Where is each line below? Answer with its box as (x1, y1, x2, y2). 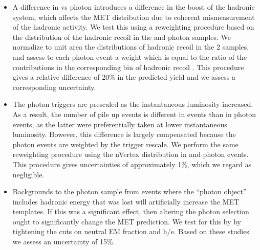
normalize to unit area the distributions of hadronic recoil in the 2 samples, (12, 41, 249, 52)
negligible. (12, 169, 45, 179)
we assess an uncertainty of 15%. (12, 236, 115, 247)
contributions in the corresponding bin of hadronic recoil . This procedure (12, 61, 244, 72)
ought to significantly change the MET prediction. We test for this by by (12, 216, 241, 226)
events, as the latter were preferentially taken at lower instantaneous (12, 119, 227, 129)
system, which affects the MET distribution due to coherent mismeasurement (12, 11, 255, 22)
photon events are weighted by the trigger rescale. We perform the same (12, 139, 239, 149)
